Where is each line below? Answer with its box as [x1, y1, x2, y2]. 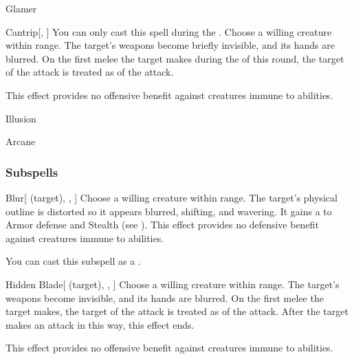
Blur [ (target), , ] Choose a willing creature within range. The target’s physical [5, 190, 338, 204]
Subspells [5, 163, 58, 180]
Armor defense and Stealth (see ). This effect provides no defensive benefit [5, 217, 319, 232]
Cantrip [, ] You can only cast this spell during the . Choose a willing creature [5, 24, 332, 39]
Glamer [5, 1, 37, 15]
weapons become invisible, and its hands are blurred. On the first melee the [5, 290, 324, 305]
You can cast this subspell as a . [5, 254, 141, 268]
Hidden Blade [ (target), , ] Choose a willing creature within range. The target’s [5, 276, 340, 291]
